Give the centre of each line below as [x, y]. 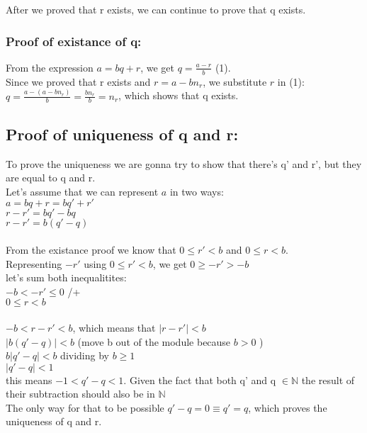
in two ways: [197, 191]
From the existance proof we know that [91, 249]
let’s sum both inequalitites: [66, 277]
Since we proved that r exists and [78, 81]
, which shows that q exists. [179, 95]
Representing [34, 263]
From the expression [50, 67]
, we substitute [235, 81]
